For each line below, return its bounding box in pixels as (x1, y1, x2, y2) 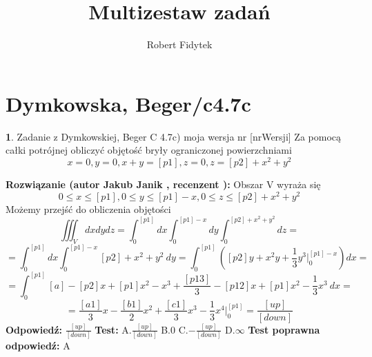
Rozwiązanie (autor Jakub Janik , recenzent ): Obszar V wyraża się (6, 176, 321, 191)
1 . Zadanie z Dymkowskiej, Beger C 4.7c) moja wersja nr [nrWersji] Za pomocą (6, 129, 342, 143)
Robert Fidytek (146, 37, 213, 52)
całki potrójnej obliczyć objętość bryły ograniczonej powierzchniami (6, 143, 292, 157)
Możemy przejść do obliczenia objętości (6, 201, 171, 216)
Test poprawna (248, 322, 320, 336)
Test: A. (95, 322, 132, 336)
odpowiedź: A (6, 338, 70, 353)
